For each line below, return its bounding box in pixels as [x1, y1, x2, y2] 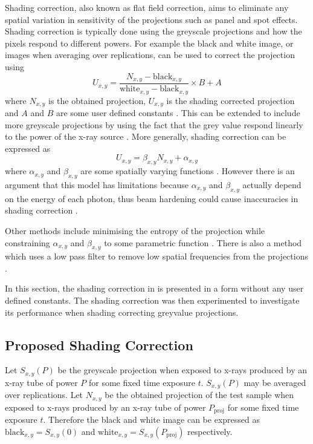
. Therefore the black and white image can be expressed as [43, 413, 260, 426]
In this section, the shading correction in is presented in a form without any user [5, 282, 304, 295]
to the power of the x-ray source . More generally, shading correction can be [5, 130, 286, 143]
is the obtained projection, [48, 94, 146, 106]
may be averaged [244, 376, 306, 388]
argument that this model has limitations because [5, 178, 189, 191]
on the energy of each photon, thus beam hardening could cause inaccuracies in [5, 192, 298, 204]
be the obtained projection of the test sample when [105, 388, 294, 401]
